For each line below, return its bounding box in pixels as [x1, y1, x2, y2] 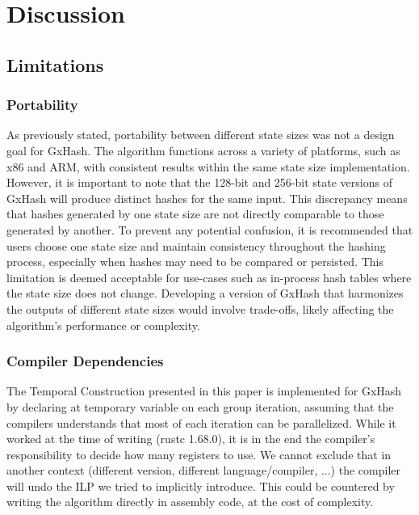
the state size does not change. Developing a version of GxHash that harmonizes [6, 285, 404, 302]
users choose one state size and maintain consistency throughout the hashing [6, 237, 386, 254]
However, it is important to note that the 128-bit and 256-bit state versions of [6, 174, 392, 191]
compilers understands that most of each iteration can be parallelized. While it [6, 414, 396, 431]
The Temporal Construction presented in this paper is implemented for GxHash [6, 382, 402, 399]
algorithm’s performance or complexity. [6, 316, 200, 333]
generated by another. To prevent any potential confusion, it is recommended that [6, 221, 413, 238]
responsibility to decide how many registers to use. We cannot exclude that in [6, 445, 392, 462]
